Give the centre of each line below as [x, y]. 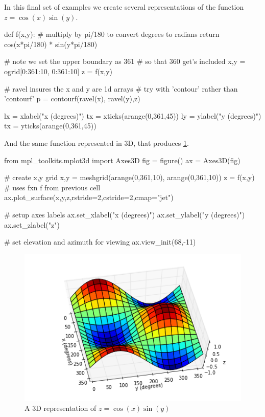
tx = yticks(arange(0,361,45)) [50, 126]
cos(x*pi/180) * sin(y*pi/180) [51, 44]
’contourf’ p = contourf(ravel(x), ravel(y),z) [72, 98]
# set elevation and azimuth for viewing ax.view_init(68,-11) [100, 242]
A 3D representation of [61, 408]
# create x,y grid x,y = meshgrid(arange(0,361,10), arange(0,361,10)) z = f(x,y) [129, 177]
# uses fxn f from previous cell [52, 187]
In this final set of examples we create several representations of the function [124, 7]
